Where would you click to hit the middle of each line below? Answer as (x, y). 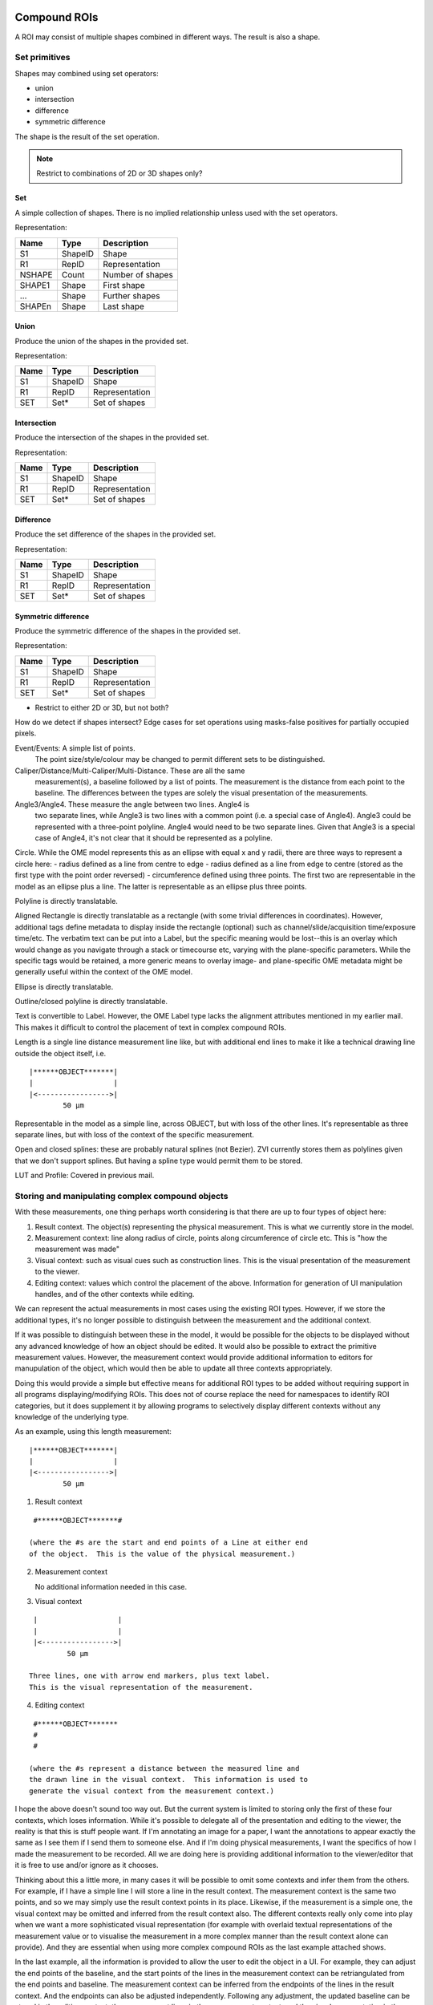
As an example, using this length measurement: (93, 1432)
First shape (124, 285)
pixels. (26, 733)
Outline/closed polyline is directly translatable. (91, 1002)
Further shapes (132, 295)
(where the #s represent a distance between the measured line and (164, 1769)
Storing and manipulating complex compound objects (121, 1196)
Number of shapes (138, 274)
